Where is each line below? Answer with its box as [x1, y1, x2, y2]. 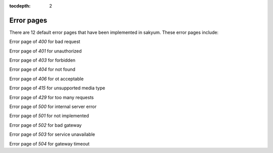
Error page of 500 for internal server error [9, 104, 97, 110]
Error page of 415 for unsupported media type [9, 85, 106, 91]
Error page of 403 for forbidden [9, 57, 76, 63]
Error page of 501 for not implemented [9, 113, 89, 119]
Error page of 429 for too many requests [9, 94, 94, 100]
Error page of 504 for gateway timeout [9, 140, 90, 146]
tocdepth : [9, 3, 31, 9]
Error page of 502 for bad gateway [9, 122, 82, 128]
